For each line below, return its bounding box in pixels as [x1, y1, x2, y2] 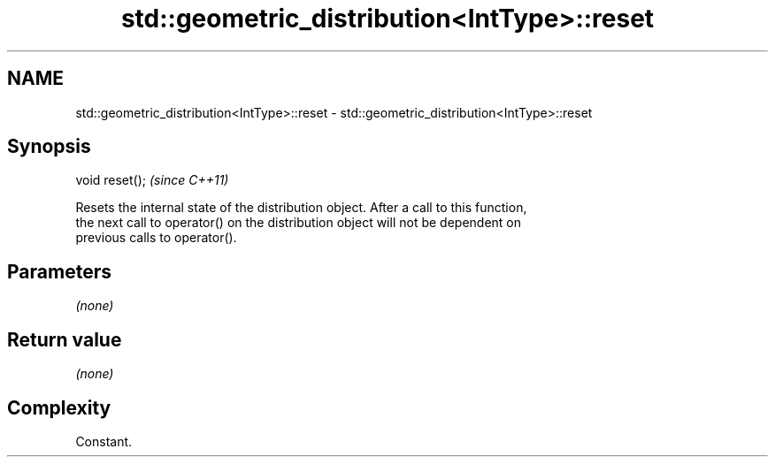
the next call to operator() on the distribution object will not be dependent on [75, 215, 522, 231]
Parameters [7, 260, 111, 283]
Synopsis [7, 135, 91, 158]
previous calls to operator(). [75, 230, 237, 246]
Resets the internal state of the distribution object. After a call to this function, [75, 200, 527, 216]
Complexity [7, 396, 111, 419]
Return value [7, 328, 122, 351]
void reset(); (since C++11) [75, 172, 229, 188]
